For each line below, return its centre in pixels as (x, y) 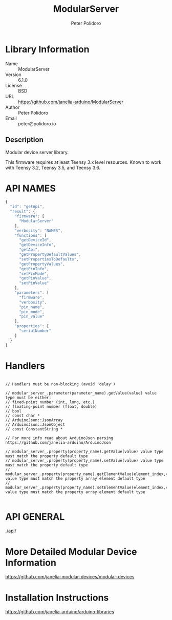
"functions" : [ (31, 235)
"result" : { (23, 212)
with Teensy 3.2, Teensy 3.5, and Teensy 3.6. (53, 167)
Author (13, 107)
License (14, 85)
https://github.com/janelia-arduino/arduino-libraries (60, 612)
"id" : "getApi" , (27, 207)
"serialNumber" (35, 331)
